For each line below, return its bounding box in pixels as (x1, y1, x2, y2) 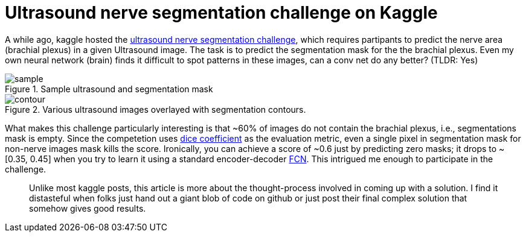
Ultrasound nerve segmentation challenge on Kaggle (5, 2, 438, 23)
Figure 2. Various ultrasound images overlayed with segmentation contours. (5, 104, 306, 115)
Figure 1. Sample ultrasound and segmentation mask (5, 83, 213, 94)
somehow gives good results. (29, 203, 146, 213)
